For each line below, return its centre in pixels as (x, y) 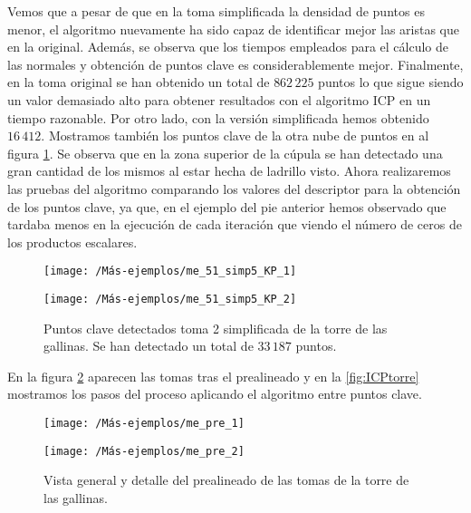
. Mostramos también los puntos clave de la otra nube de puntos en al (235, 136)
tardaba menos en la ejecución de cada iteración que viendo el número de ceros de (235, 224)
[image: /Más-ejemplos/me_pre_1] (144, 423)
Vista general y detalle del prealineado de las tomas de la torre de (226, 480)
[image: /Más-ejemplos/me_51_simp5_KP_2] (170, 299)
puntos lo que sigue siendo (391, 82)
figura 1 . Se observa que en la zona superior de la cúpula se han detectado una (225, 153)
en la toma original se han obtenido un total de (139, 82)
